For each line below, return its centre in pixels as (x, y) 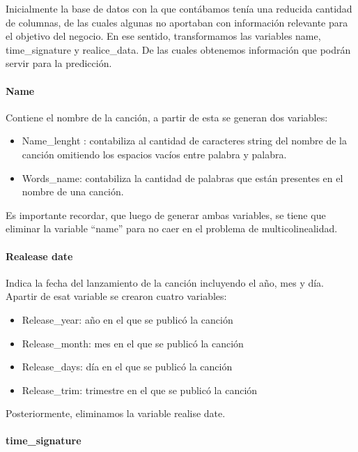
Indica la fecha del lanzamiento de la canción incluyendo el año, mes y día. (165, 282)
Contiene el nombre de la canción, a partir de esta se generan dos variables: (167, 117)
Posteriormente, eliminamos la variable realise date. (116, 413)
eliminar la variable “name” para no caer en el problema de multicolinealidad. (172, 228)
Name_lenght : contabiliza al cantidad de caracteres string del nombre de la (184, 141)
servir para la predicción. (59, 63)
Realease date (39, 256)
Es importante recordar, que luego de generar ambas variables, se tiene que (166, 214)
